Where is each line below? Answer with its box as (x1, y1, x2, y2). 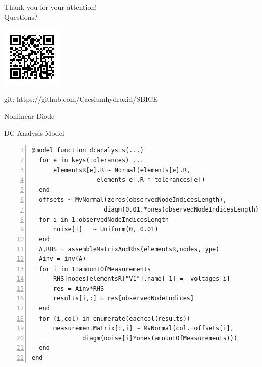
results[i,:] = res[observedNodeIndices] (53, 295, 194, 302)
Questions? (4, 11, 38, 22)
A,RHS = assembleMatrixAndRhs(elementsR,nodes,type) (39, 245, 220, 253)
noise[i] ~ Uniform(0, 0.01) (53, 226, 158, 233)
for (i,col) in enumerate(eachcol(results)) (39, 314, 190, 322)
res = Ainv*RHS (53, 285, 104, 292)
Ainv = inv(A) (39, 255, 86, 263)
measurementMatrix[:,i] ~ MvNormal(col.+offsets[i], (53, 325, 234, 332)
